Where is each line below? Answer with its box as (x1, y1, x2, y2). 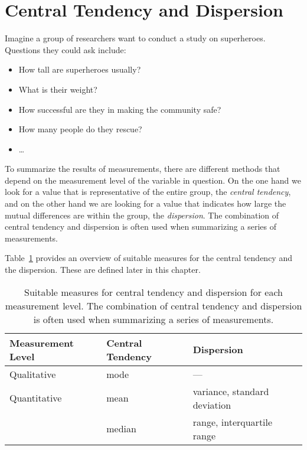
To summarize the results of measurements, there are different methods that (5, 162, 280, 175)
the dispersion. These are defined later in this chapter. (5, 263, 201, 276)
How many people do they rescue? (18, 123, 142, 135)
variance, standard (192, 384, 269, 398)
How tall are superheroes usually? (18, 63, 141, 76)
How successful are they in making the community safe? (18, 103, 221, 115)
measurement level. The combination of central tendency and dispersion (5, 298, 302, 312)
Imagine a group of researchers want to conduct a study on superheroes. (5, 32, 266, 44)
